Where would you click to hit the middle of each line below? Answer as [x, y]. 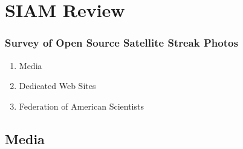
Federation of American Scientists [81, 106]
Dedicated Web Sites [57, 86]
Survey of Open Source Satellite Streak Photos [121, 43]
